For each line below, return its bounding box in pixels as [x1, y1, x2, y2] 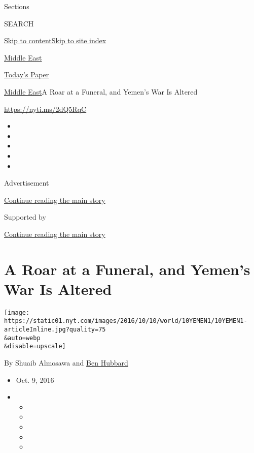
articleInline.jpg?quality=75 [4, 326, 106, 334]
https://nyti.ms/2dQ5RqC [4, 103, 87, 114]
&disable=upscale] [4, 343, 66, 350]
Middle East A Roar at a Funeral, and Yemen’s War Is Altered [4, 86, 198, 97]
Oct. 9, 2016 [16, 374, 54, 385]
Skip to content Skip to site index [4, 35, 106, 46]
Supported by [4, 212, 46, 222]
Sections [4, 1, 29, 11]
